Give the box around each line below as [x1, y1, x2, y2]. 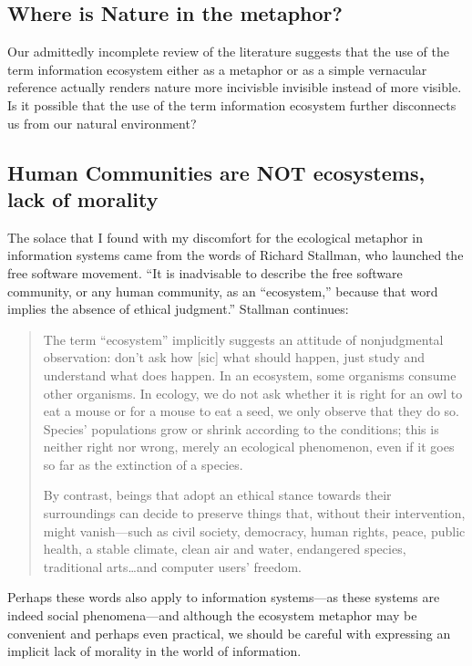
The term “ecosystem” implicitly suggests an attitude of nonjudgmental [43, 329, 444, 349]
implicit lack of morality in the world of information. [7, 641, 302, 661]
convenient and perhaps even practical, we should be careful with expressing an [7, 623, 451, 642]
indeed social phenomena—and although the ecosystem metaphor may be [7, 606, 417, 625]
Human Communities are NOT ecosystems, [7, 158, 426, 186]
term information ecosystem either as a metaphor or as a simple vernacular [7, 59, 427, 78]
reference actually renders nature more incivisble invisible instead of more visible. [7, 78, 462, 97]
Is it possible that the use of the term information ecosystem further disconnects [7, 95, 457, 114]
